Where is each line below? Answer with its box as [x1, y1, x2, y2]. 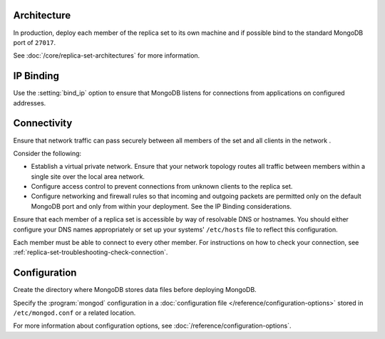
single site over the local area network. [31, 172, 145, 181]
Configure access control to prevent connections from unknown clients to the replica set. [31, 182, 293, 191]
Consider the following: [13, 149, 82, 157]
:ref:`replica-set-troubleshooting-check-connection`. [13, 248, 168, 256]
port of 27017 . [13, 38, 56, 46]
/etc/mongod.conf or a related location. [13, 308, 136, 317]
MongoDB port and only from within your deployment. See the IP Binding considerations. [31, 202, 292, 210]
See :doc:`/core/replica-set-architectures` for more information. [13, 51, 200, 60]
